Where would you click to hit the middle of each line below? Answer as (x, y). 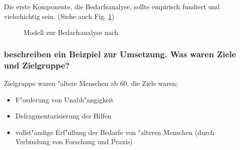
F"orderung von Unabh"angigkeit (65, 99)
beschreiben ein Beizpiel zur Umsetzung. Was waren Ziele (120, 54)
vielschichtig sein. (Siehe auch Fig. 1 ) (59, 16)
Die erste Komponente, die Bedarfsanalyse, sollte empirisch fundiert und (112, 6)
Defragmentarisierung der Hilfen (63, 116)
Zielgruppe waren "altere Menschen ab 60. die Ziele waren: (91, 83)
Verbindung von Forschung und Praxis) (74, 142)
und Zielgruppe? (37, 65)
